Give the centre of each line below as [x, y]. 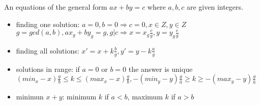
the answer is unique [161, 69]
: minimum [79, 97]
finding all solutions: [48, 50]
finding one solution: [48, 24]
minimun [30, 97]
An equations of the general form [56, 7]
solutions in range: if [48, 69]
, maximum [145, 97]
